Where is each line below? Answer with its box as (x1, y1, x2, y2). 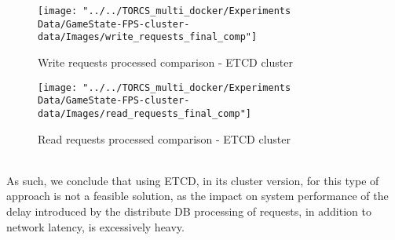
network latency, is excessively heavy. (6, 218, 185, 235)
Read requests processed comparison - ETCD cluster (38, 130, 291, 147)
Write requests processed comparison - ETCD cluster (38, 53, 293, 70)
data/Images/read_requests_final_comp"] (38, 107, 252, 119)
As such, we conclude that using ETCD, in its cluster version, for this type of (6, 172, 379, 188)
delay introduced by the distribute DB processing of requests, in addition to (6, 202, 371, 219)
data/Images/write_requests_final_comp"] (38, 31, 258, 43)
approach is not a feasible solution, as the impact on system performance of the (6, 187, 389, 204)
